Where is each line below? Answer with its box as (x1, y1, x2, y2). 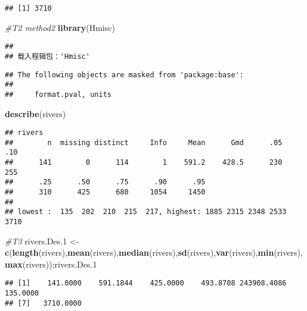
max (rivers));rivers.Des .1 (5, 257, 97, 270)
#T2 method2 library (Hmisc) (5, 21, 115, 33)
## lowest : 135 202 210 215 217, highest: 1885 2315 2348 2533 (5, 208, 287, 216)
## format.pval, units (5, 90, 111, 99)
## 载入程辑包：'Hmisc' (5, 52, 90, 61)
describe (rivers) (5, 107, 66, 120)
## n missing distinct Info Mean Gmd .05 (5, 138, 283, 147)
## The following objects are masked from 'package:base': (5, 70, 244, 79)
